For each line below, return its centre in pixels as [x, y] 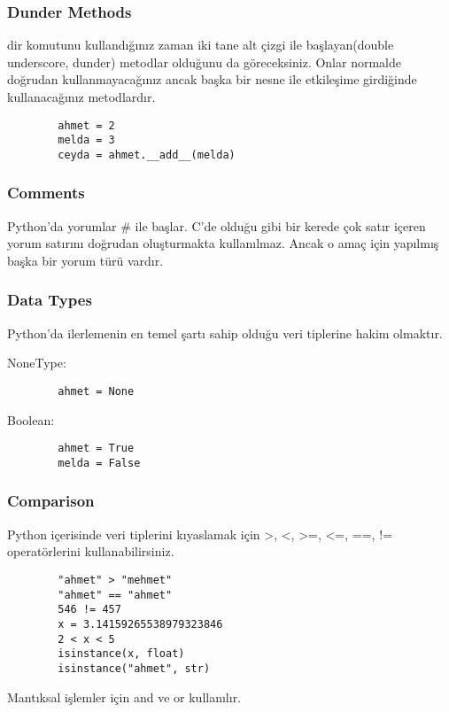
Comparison [51, 501]
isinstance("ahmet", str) [134, 668]
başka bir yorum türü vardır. [85, 260]
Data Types [50, 300]
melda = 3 [86, 140]
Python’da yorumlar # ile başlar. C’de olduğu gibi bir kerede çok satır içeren [217, 225]
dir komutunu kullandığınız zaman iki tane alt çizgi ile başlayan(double [201, 45]
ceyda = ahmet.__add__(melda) [147, 155]
